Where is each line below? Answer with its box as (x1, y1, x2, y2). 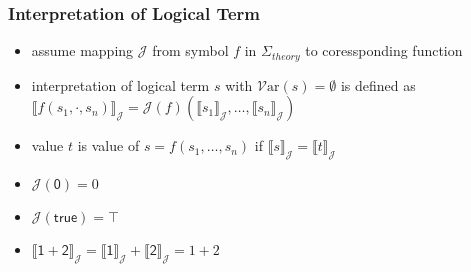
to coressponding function (305, 40, 463, 61)
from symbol (152, 40, 229, 61)
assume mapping (31, 40, 134, 61)
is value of (77, 135, 140, 156)
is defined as (340, 74, 416, 95)
